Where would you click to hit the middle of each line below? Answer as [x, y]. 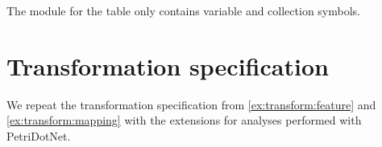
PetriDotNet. [39, 135]
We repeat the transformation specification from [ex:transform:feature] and [191, 104]
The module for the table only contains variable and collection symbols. [183, 10]
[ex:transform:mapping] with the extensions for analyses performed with [184, 120]
